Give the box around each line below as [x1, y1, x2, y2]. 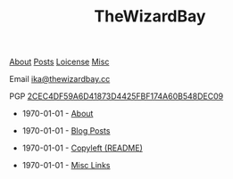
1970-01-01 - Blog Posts [21, 126, 111, 136]
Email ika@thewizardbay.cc [9, 74, 111, 85]
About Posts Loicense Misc [9, 56, 110, 68]
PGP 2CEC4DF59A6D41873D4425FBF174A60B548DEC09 [9, 91, 224, 102]
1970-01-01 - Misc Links [21, 160, 111, 171]
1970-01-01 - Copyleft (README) [21, 142, 143, 153]
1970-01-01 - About [21, 109, 94, 119]
